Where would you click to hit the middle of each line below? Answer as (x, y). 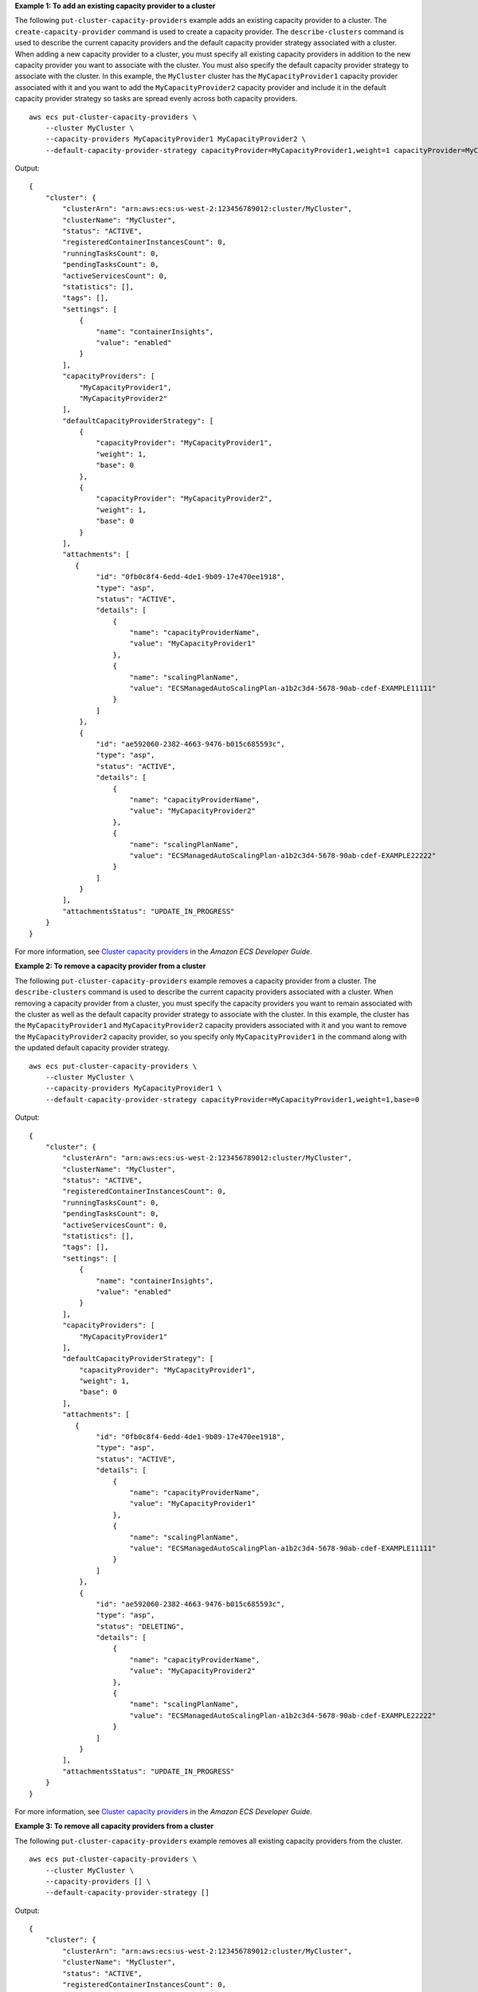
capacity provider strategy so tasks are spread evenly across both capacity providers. (156, 99)
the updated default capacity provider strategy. (92, 1048)
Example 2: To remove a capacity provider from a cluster (110, 966)
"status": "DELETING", (140, 1626)
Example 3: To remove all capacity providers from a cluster (114, 1826)
